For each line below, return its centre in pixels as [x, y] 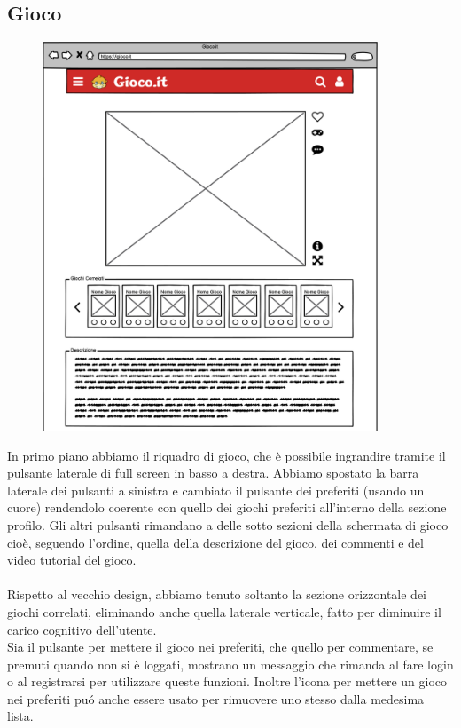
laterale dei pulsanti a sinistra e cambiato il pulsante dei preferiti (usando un [216, 490]
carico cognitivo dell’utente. [82, 629]
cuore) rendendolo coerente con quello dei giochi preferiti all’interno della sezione [227, 507]
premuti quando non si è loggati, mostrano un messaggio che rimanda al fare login [230, 664]
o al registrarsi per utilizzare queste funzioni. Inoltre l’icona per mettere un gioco [227, 681]
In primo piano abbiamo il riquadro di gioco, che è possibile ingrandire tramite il [227, 455]
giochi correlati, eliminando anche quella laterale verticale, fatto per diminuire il [224, 611]
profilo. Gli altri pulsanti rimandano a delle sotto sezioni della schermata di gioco [228, 524]
